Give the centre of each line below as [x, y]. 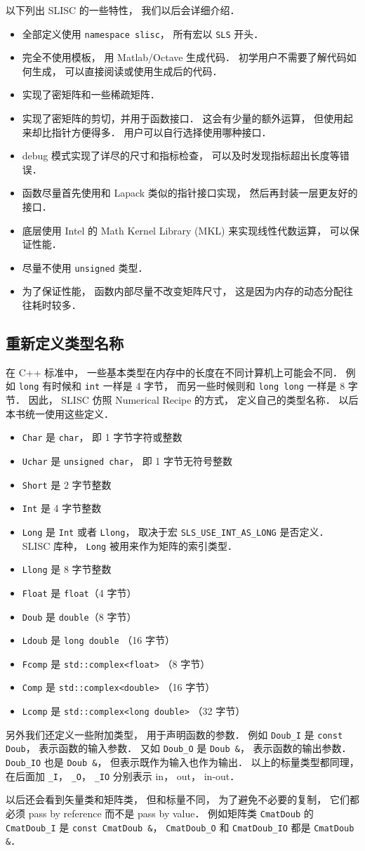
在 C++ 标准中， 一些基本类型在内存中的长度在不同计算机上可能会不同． [174, 372]
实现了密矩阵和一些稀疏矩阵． [91, 94]
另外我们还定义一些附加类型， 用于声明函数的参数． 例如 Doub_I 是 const [174, 734]
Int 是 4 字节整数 [62, 508]
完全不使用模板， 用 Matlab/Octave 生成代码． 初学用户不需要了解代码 [184, 57]
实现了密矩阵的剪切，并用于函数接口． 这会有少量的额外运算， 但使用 [183, 118]
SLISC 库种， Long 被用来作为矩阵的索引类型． [130, 545]
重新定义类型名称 [65, 343]
